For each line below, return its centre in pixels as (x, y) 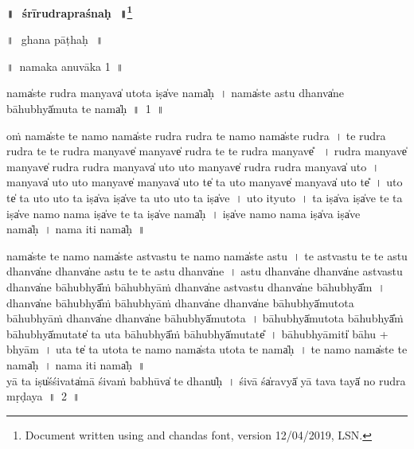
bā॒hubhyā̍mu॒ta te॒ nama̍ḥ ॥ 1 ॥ (86, 109)
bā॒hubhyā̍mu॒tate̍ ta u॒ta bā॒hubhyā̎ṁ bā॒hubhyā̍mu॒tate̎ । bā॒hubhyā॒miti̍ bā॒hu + (197, 333)
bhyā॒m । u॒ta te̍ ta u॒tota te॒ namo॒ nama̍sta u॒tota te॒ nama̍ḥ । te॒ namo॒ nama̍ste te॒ (207, 349)
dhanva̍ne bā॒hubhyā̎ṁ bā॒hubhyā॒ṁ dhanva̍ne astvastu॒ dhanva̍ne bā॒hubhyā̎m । (196, 286)
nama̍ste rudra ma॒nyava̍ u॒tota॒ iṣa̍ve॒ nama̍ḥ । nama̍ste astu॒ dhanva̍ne (175, 93)
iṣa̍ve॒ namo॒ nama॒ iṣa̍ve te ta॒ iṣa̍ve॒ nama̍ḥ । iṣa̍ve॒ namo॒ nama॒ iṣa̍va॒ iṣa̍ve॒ (184, 213)
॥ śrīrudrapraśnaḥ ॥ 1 (70, 12)
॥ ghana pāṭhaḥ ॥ (55, 39)
